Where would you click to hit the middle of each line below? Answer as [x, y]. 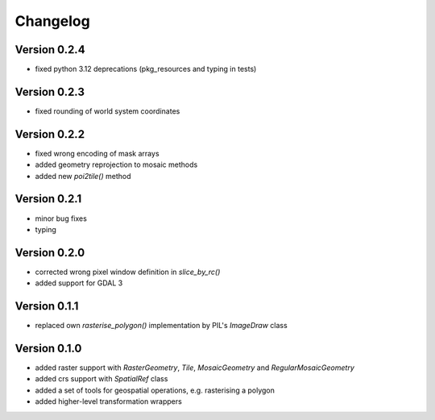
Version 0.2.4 [50, 50]
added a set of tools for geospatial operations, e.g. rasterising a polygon [155, 390]
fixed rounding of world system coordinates [108, 111]
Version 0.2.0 [50, 253]
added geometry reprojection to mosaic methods [116, 164]
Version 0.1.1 [47, 306]
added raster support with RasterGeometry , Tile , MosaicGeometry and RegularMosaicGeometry [195, 368]
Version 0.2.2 [50, 134]
